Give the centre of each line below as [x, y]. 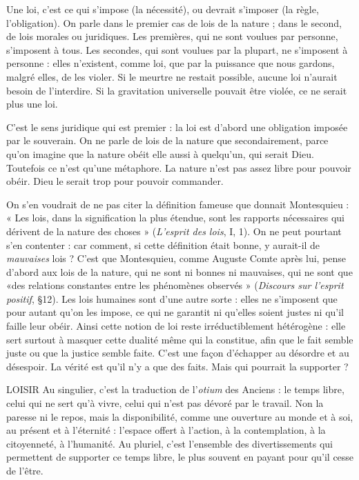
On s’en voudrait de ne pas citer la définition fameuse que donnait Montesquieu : [178, 204]
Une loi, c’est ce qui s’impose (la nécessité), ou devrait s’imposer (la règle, [163, 9]
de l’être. [25, 470]
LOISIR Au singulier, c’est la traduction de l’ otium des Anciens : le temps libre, [175, 389]
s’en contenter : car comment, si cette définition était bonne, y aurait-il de [163, 244]
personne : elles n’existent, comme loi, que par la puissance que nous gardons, [171, 63]
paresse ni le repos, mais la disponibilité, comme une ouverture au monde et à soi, [180, 416]
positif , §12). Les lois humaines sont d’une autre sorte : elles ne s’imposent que [172, 298]
